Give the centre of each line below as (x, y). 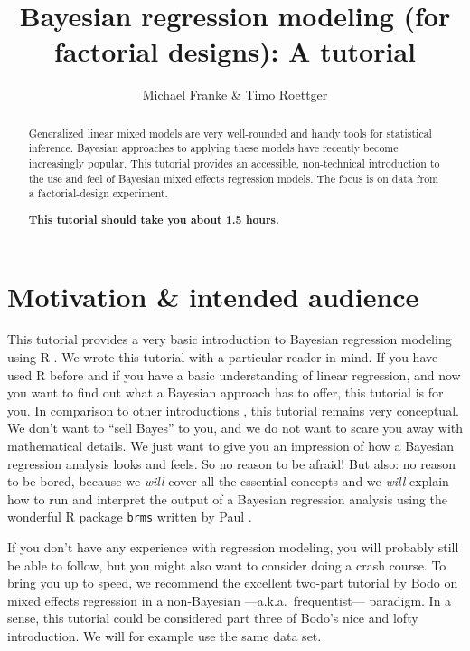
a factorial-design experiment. (98, 193)
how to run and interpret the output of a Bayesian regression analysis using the (227, 498)
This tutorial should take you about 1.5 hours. (154, 219)
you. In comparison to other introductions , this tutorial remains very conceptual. (233, 410)
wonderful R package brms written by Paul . (130, 517)
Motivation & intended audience (213, 296)
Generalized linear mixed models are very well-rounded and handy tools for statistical (230, 133)
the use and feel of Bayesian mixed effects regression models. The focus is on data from (234, 178)
